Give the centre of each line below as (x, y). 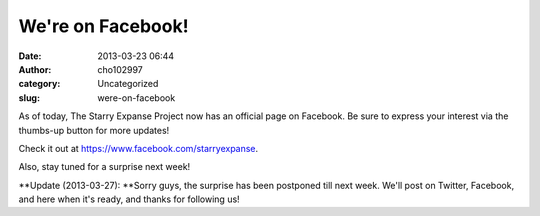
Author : (35, 69)
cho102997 (120, 69)
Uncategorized (128, 84)
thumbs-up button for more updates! (94, 130)
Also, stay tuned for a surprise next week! (104, 167)
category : (39, 84)
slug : (29, 97)
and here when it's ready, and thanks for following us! (129, 199)
